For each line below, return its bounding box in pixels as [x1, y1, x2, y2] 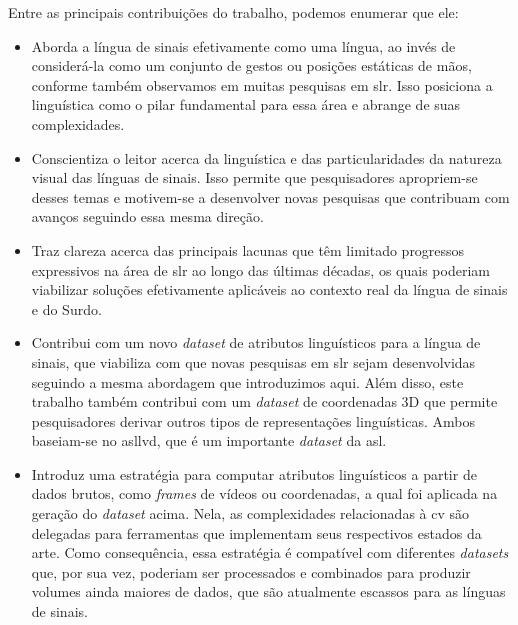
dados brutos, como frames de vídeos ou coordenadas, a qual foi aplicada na [31, 483, 498, 504]
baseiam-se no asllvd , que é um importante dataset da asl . [31, 430, 387, 451]
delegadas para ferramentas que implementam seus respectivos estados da [31, 522, 482, 543]
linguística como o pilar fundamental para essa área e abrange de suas [31, 94, 461, 115]
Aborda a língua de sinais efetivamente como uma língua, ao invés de [31, 35, 456, 56]
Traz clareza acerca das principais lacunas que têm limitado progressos [31, 239, 465, 260]
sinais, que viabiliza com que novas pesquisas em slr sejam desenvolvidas [31, 351, 476, 372]
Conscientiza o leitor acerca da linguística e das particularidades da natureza [31, 147, 502, 168]
